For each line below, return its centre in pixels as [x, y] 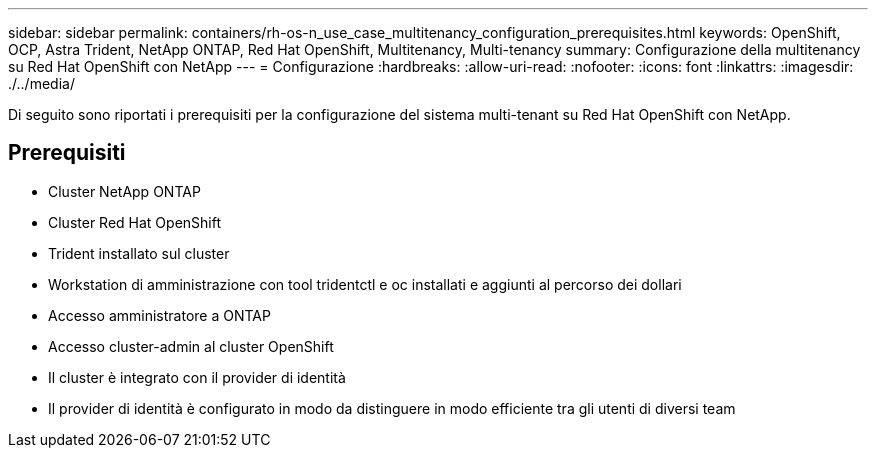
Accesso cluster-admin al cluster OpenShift [191, 346]
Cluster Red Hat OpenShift [135, 222]
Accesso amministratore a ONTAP [159, 315]
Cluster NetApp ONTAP [124, 191]
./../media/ [41, 83]
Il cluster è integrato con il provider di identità [197, 377]
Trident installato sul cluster [139, 253]
